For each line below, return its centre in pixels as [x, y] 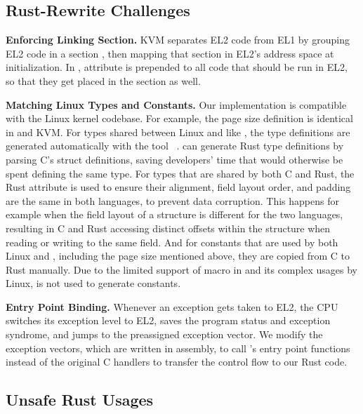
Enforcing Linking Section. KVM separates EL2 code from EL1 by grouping [178, 40]
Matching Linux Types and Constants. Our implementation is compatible [176, 104]
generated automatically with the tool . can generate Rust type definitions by [175, 146]
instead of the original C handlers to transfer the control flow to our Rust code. [177, 362]
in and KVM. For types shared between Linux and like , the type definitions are [178, 132]
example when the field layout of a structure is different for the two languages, [174, 214]
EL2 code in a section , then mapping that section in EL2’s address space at [170, 53]
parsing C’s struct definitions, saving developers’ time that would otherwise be [174, 159]
